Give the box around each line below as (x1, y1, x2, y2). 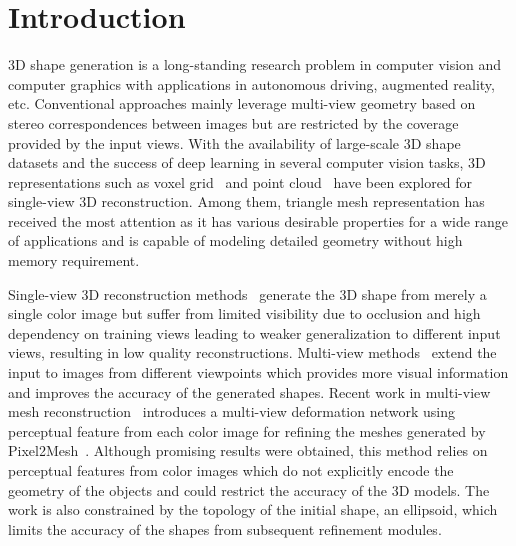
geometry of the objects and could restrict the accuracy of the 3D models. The (8, 479, 490, 500)
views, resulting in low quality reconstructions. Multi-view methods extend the (8, 342, 497, 363)
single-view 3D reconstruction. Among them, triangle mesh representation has (8, 191, 485, 212)
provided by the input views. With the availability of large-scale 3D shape (8, 132, 461, 153)
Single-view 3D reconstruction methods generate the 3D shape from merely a (8, 283, 487, 304)
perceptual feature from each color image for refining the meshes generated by (8, 420, 486, 441)
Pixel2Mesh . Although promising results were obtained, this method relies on (8, 440, 488, 461)
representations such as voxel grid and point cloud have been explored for (8, 171, 473, 192)
